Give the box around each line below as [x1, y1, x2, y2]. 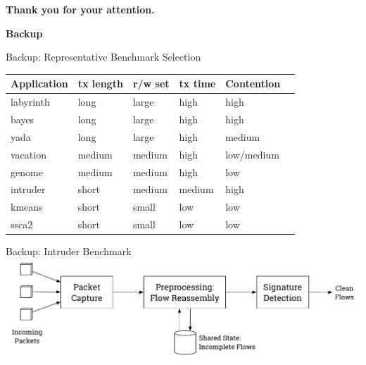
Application [11, 76, 68, 91]
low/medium [225, 147, 279, 161]
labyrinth [11, 94, 50, 109]
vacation [11, 147, 46, 161]
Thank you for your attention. [6, 2, 155, 16]
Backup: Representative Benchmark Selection [6, 49, 201, 64]
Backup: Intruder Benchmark [6, 244, 132, 259]
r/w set [132, 76, 170, 91]
